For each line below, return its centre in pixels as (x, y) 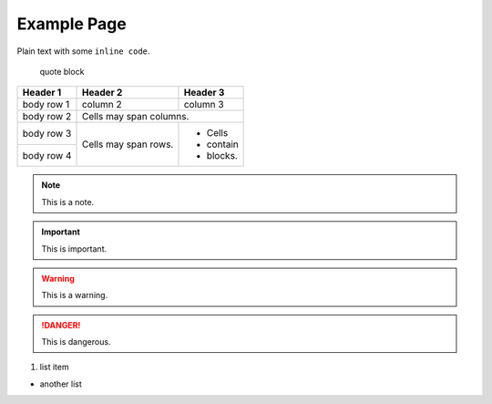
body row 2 (47, 117)
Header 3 (204, 93)
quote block (62, 71)
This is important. (74, 249)
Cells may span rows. (128, 144)
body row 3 (47, 134)
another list (61, 384)
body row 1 (46, 105)
